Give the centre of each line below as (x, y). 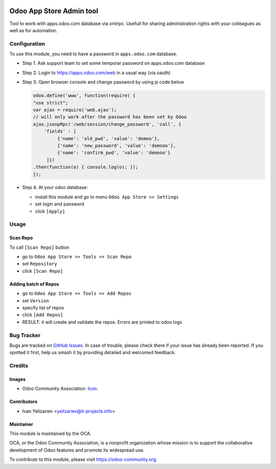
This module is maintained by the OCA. (50, 433)
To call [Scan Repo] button (39, 247)
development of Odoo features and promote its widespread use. (77, 450)
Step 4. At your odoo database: (55, 187)
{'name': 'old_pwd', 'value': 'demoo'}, (108, 138)
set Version (36, 300)
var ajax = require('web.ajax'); (75, 110)
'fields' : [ (60, 131)
